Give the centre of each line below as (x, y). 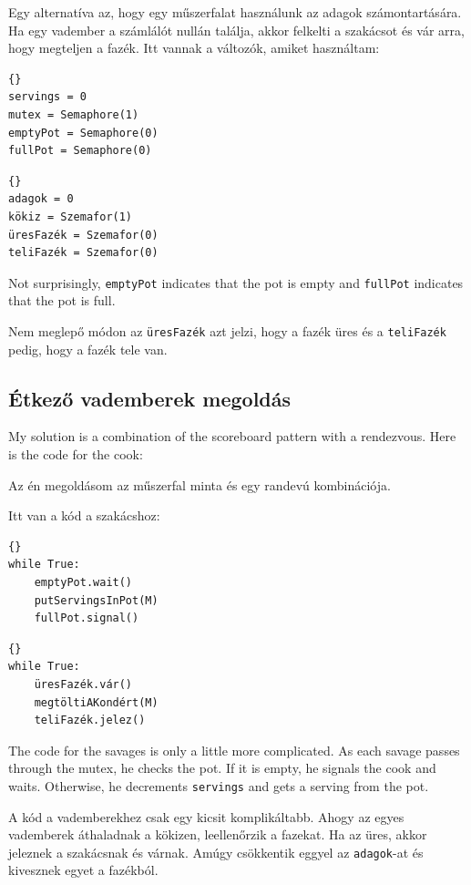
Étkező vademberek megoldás (150, 398)
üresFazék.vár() (83, 684)
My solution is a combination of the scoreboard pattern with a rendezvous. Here (232, 436)
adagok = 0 (41, 199)
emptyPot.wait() (83, 582)
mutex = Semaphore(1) (74, 114)
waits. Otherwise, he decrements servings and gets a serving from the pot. (219, 785)
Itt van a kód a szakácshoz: (84, 515)
